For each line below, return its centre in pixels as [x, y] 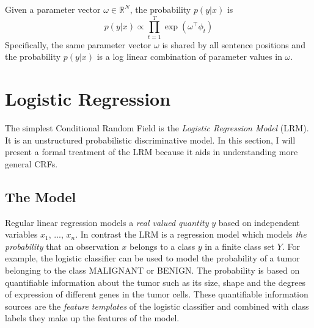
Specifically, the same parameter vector [78, 44]
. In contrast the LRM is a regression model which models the [191, 234]
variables [21, 234]
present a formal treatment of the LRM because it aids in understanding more [152, 152]
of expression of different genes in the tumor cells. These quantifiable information [157, 294]
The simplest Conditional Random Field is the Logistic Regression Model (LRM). [157, 128]
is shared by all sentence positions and [234, 44]
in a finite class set [240, 246]
